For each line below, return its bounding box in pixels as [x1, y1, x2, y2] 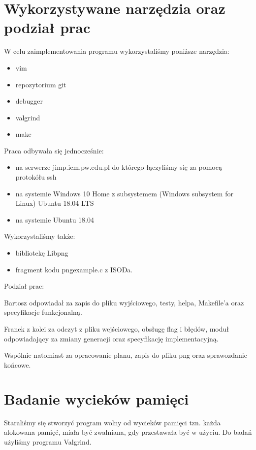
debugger [15, 96, 43, 106]
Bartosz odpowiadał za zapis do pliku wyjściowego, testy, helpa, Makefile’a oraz [4, 297, 244, 307]
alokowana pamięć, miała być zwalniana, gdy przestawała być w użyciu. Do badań [4, 427, 252, 437]
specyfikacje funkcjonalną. [4, 307, 82, 317]
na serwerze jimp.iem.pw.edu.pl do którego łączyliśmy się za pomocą [15, 162, 222, 172]
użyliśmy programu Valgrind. [4, 436, 92, 447]
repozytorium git [15, 79, 66, 89]
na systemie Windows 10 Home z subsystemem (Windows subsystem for [15, 188, 233, 198]
